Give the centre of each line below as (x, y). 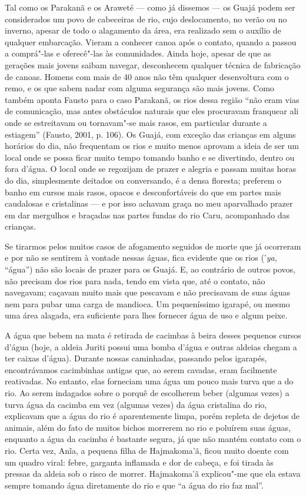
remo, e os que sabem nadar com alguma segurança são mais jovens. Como (139, 88)
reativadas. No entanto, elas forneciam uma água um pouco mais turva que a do (149, 381)
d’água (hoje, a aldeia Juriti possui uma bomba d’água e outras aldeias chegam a (151, 346)
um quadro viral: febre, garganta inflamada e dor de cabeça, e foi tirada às (139, 462)
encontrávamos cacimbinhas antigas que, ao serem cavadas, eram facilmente (141, 369)
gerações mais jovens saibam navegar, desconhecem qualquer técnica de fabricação (153, 64)
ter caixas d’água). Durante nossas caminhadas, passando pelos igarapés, (136, 358)
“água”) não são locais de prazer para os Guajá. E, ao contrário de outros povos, (150, 269)
